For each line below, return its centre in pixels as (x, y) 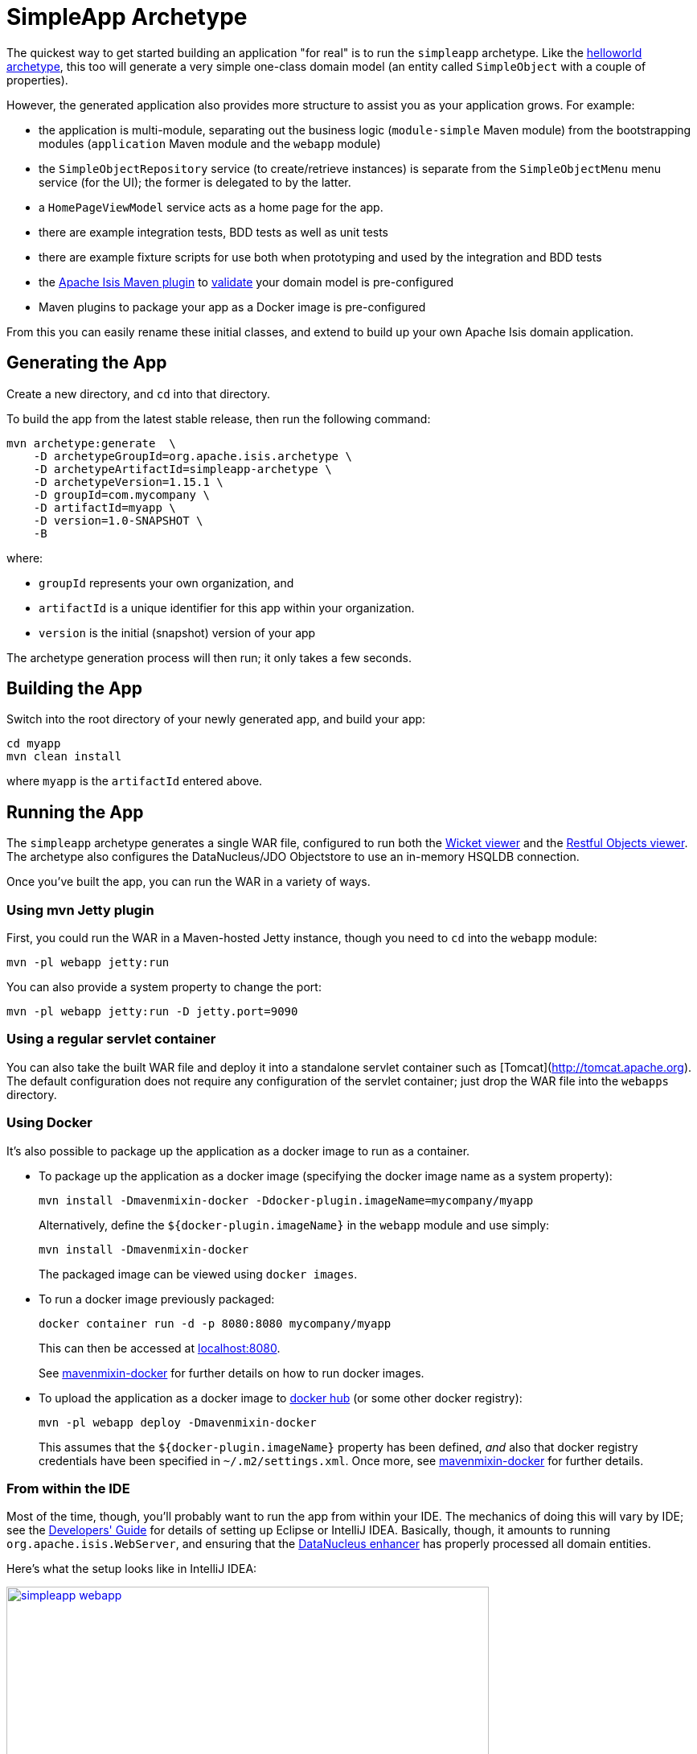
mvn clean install (64, 757)
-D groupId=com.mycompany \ (121, 494)
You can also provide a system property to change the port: (164, 987)
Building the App (75, 689)
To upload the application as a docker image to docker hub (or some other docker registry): (281, 1398)
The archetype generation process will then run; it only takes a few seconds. (209, 657)
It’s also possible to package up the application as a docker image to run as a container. (238, 1151)
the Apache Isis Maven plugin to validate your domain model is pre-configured (246, 282)
